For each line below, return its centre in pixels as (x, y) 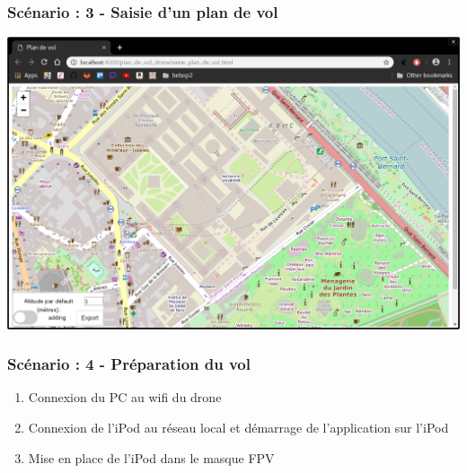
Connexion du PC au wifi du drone (125, 397)
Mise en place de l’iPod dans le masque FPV (151, 457)
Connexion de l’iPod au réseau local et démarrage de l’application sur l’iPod (238, 427)
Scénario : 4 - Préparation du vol (129, 364)
